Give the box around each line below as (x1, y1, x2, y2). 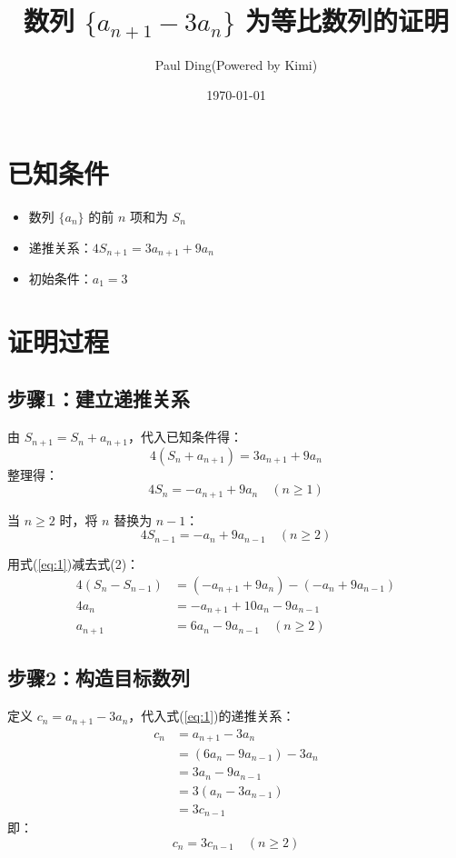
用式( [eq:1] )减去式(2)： (7, 554, 140, 574)
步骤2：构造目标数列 (7, 663, 191, 692)
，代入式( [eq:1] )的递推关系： (128, 706, 295, 725)
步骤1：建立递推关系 (7, 384, 191, 413)
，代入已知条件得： (128, 427, 243, 446)
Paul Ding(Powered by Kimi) (154, 55, 318, 74)
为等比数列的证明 (244, 2, 449, 39)
